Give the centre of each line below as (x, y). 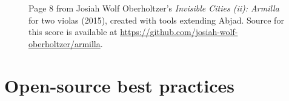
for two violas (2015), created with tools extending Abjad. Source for (156, 20)
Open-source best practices (119, 85)
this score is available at (73, 32)
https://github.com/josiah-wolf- (179, 32)
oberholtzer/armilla (65, 43)
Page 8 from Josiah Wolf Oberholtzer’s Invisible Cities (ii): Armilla (154, 8)
